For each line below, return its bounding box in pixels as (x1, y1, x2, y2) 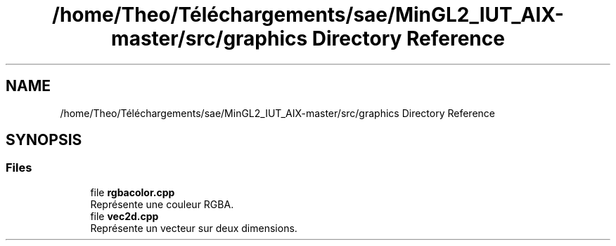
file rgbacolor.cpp (90, 186, 175, 198)
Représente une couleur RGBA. (90, 198, 234, 210)
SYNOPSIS (6, 131, 82, 149)
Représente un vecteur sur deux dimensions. (90, 221, 297, 234)
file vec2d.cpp (90, 210, 159, 222)
